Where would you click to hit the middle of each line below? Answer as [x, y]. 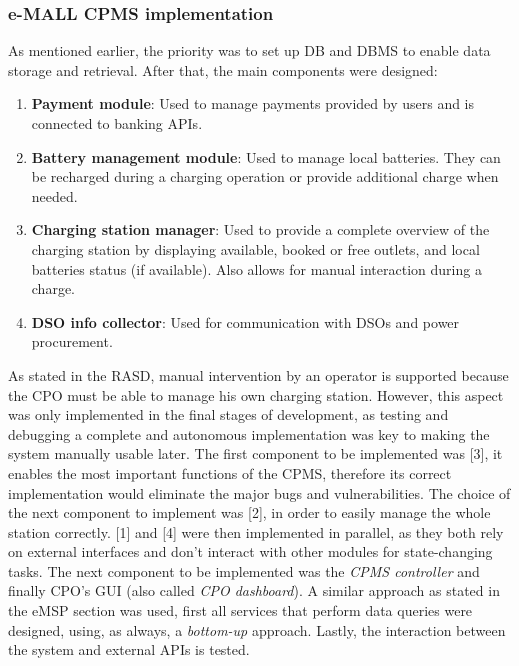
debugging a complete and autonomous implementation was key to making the [249, 433]
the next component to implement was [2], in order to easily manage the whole [249, 512]
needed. [54, 195]
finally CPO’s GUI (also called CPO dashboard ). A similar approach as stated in [254, 590]
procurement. [72, 341]
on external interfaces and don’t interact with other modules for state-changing [250, 551]
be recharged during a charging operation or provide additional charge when [265, 176]
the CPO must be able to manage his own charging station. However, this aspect [256, 394]
